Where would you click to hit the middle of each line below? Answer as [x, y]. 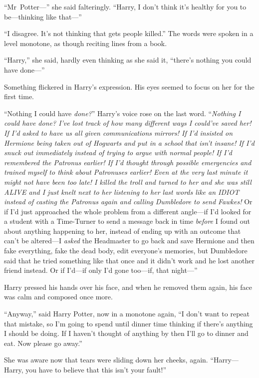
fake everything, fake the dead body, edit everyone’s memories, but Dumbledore [126, 251]
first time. [19, 96]
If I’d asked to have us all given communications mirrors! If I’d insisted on [119, 132]
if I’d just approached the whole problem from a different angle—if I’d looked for [128, 211]
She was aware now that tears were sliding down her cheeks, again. [106, 360]
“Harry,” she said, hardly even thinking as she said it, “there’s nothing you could [128, 60]
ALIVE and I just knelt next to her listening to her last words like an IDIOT [122, 192]
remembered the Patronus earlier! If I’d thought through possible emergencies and [128, 162]
